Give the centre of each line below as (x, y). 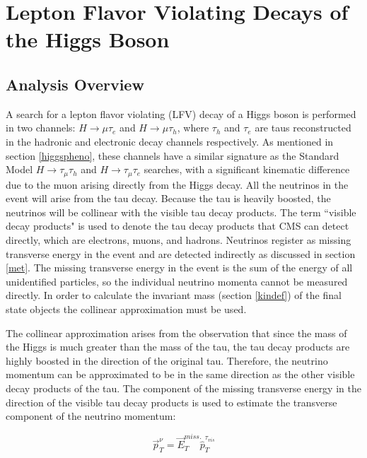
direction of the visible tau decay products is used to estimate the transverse (171, 402)
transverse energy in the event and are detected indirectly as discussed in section (181, 253)
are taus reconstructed (303, 128)
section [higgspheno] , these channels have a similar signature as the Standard (173, 155)
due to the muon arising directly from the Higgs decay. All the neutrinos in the (177, 184)
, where (193, 128)
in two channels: (41, 128)
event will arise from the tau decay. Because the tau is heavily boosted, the (168, 198)
